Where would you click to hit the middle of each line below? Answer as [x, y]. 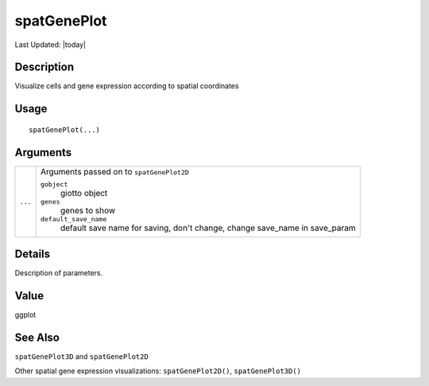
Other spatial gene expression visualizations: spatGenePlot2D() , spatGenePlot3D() [158, 371]
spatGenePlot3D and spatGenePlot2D [81, 357]
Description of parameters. [59, 273]
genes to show [88, 210]
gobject [54, 184]
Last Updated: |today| [50, 45]
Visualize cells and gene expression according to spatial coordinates [127, 86]
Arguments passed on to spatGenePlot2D [115, 171]
